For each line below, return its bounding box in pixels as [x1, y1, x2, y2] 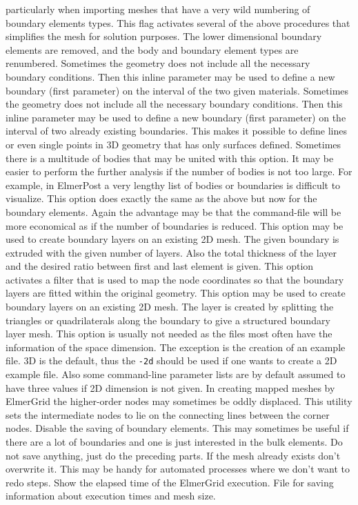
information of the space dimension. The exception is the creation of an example [6, 339, 346, 354]
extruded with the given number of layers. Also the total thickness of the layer [6, 245, 337, 259]
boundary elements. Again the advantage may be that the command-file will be [6, 204, 341, 219]
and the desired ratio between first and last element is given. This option [6, 259, 314, 273]
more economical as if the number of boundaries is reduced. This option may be [6, 218, 344, 232]
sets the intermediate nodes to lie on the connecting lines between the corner [6, 407, 330, 422]
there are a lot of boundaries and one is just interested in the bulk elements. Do [6, 435, 343, 449]
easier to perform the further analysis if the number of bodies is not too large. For [6, 164, 352, 179]
